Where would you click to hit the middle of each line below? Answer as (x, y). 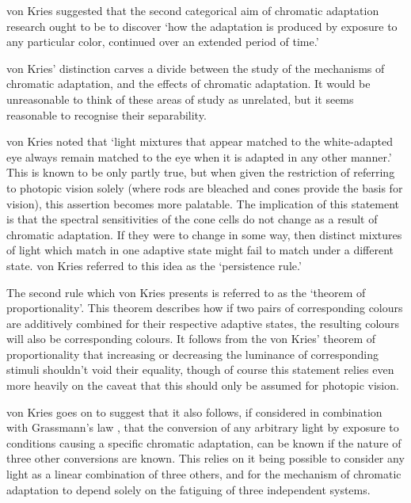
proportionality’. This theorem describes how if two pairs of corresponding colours (205, 308)
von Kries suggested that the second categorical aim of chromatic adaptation (193, 10)
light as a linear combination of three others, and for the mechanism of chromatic (204, 474)
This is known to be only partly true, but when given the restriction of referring (201, 172)
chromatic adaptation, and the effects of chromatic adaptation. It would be (188, 84)
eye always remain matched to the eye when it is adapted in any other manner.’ (199, 156)
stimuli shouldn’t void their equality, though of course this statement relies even (200, 370)
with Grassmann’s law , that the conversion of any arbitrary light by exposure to (203, 427)
